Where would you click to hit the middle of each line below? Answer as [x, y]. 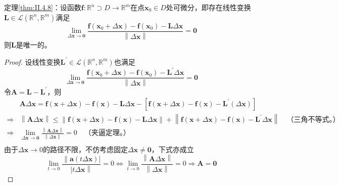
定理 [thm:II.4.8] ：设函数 [43, 7]
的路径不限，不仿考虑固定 [85, 149]
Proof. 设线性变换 [32, 61]
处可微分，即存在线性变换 [208, 7]
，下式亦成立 [173, 149]
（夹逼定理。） [107, 133]
